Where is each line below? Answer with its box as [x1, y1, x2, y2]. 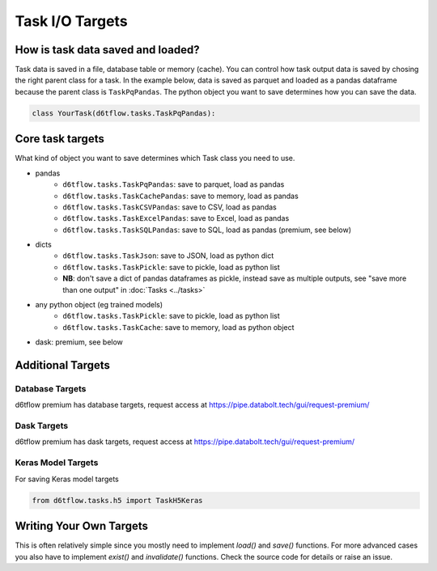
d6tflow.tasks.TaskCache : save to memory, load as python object [62, 322, 295, 332]
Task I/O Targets [15, 12, 129, 30]
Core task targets [15, 132, 104, 146]
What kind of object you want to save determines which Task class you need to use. [15, 154, 295, 163]
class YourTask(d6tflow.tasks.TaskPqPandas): [32, 108, 216, 117]
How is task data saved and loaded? [15, 43, 200, 57]
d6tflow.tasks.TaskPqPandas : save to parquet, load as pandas [62, 180, 285, 189]
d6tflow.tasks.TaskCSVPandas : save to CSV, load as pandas [62, 202, 277, 212]
